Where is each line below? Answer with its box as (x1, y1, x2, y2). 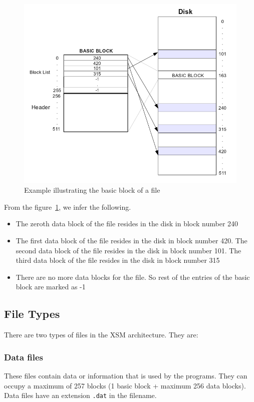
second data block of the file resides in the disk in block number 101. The (16, 245, 241, 255)
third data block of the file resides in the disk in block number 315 (16, 255, 220, 265)
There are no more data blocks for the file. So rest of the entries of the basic (16, 271, 250, 282)
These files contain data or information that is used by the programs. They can (4, 370, 247, 381)
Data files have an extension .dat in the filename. (4, 390, 157, 400)
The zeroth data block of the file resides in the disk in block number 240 (16, 218, 238, 229)
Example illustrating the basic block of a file (24, 185, 160, 195)
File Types (4, 306, 60, 321)
